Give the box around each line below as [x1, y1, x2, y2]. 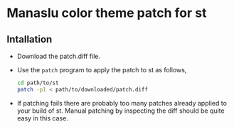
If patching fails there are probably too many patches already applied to [16, 99, 227, 107]
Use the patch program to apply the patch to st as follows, [16, 66, 187, 74]
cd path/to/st [16, 79, 59, 86]
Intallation [6, 33, 53, 45]
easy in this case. [16, 113, 68, 122]
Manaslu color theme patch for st [6, 5, 207, 21]
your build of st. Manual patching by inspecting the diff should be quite [16, 106, 225, 115]
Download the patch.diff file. [16, 52, 101, 60]
